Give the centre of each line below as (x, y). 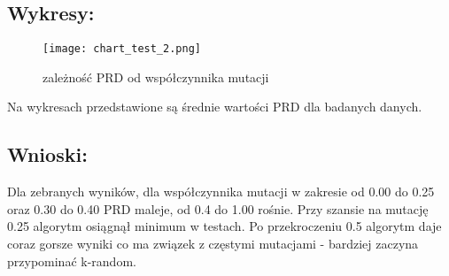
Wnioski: (47, 154)
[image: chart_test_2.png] (122, 49)
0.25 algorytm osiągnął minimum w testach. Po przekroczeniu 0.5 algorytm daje (224, 226)
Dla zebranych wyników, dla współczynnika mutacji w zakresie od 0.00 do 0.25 (221, 192)
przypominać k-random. (72, 261)
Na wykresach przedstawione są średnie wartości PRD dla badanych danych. (215, 107)
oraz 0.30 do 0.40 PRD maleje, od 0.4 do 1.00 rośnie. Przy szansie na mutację (218, 208)
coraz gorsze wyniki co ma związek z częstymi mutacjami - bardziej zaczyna (213, 244)
